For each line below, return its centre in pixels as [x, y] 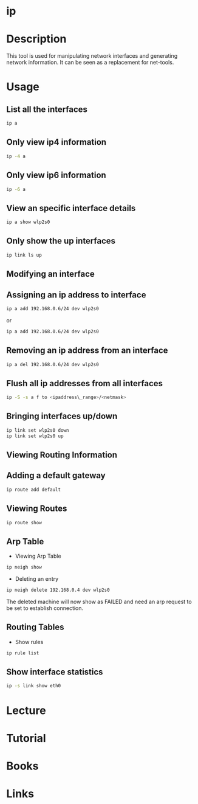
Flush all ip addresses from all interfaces [84, 383]
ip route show [24, 522]
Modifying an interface [51, 274]
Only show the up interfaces [61, 241]
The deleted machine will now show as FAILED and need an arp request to [99, 601]
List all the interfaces [47, 109]
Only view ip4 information [56, 142]
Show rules [29, 642]
